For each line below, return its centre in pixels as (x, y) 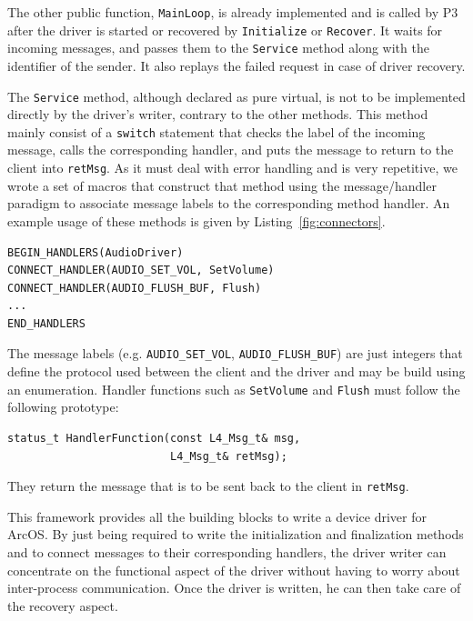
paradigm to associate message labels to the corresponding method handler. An (229, 203)
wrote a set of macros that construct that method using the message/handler (222, 185)
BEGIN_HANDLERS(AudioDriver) (96, 252)
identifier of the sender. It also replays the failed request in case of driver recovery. (236, 65)
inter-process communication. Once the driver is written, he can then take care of (234, 588)
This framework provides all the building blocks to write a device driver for (217, 516)
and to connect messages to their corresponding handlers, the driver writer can (227, 552)
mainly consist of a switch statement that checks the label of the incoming (216, 131)
